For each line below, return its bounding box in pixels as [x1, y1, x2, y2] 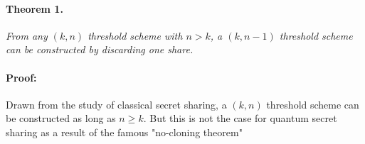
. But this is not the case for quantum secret [143, 111, 337, 126]
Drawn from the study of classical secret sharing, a [6, 96, 227, 111]
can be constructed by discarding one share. [6, 42, 194, 57]
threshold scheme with [88, 28, 183, 43]
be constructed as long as [6, 111, 116, 126]
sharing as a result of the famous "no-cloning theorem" [6, 124, 243, 139]
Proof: [6, 70, 37, 84]
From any [6, 28, 48, 43]
